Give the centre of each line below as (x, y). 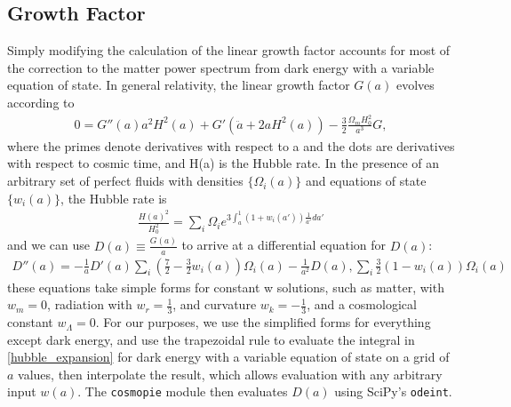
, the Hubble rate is (114, 198)
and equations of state (366, 181)
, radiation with (90, 304)
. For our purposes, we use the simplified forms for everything (263, 322)
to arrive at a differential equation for (284, 245)
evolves (415, 85)
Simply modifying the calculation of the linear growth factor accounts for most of (229, 50)
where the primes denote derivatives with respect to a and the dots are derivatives (231, 145)
